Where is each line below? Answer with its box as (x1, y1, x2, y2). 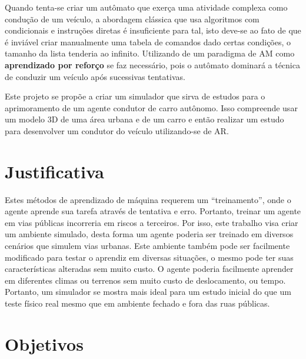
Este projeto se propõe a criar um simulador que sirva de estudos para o (5, 90, 265, 102)
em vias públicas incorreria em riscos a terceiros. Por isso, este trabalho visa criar (5, 216, 298, 228)
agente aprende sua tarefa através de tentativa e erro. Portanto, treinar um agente (5, 205, 301, 217)
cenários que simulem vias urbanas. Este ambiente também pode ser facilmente (5, 240, 290, 252)
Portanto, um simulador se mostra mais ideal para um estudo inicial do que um (5, 285, 291, 298)
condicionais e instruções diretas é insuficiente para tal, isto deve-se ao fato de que (5, 24, 301, 36)
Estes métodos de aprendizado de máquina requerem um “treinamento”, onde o (5, 193, 291, 205)
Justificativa (5, 159, 104, 183)
